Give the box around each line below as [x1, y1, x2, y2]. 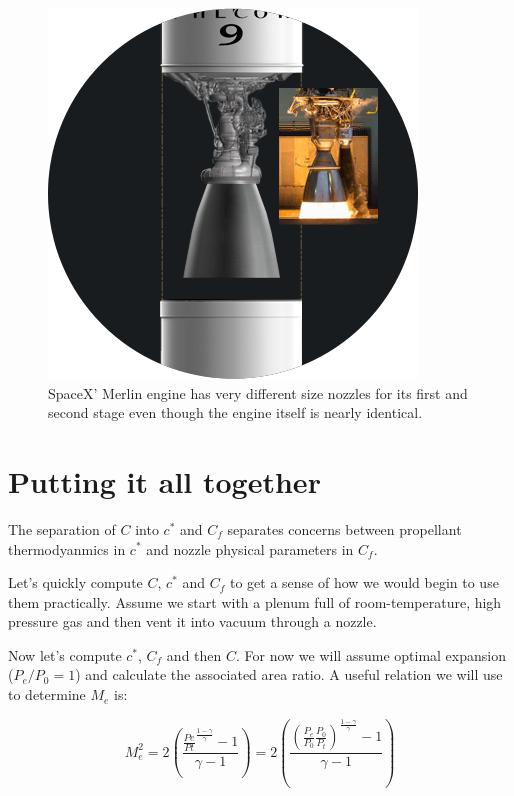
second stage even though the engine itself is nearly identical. [48, 402, 423, 423]
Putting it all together [8, 460, 321, 501]
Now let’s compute [8, 644, 122, 665]
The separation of [8, 518, 116, 539]
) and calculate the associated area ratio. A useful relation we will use [75, 664, 503, 685]
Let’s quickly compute [8, 572, 143, 593]
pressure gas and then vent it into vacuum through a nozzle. [8, 611, 377, 632]
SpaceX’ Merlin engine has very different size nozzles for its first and [48, 382, 468, 403]
